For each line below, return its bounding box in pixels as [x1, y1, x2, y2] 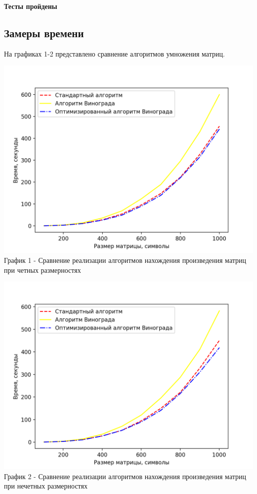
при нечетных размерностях [4, 481, 87, 491]
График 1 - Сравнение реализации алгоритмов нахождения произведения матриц [4, 254, 247, 265]
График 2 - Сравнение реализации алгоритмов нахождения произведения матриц [4, 471, 247, 481]
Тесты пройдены [4, 1, 57, 11]
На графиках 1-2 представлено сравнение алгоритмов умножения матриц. [4, 48, 225, 59]
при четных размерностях [4, 264, 81, 275]
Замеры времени [4, 25, 84, 40]
